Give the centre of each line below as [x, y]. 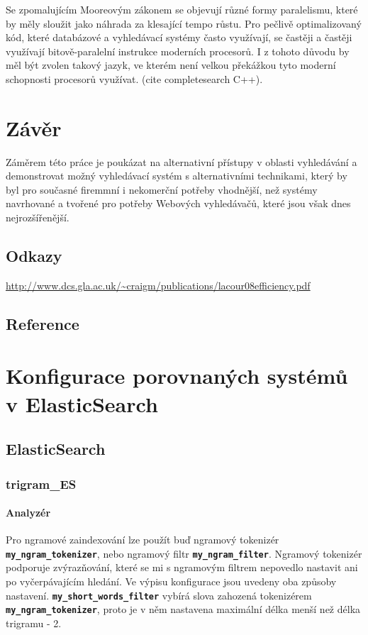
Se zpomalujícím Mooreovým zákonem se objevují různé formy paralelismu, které [182, 9]
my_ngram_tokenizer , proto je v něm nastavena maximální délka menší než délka [183, 609]
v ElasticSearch [82, 403]
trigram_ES [41, 484]
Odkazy [34, 256]
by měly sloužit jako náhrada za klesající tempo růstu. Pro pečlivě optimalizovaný [184, 23]
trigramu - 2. [34, 623]
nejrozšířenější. [38, 217]
